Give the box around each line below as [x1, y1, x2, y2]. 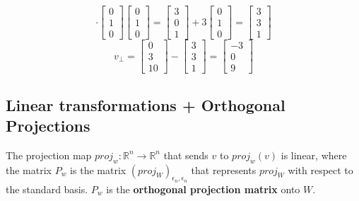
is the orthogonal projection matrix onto [106, 181, 300, 196]
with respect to [288, 162, 353, 177]
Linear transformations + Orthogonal [6, 93, 286, 115]
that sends [163, 147, 208, 162]
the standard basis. [6, 181, 88, 196]
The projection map [6, 147, 92, 162]
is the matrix [70, 162, 126, 177]
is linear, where [281, 147, 347, 162]
